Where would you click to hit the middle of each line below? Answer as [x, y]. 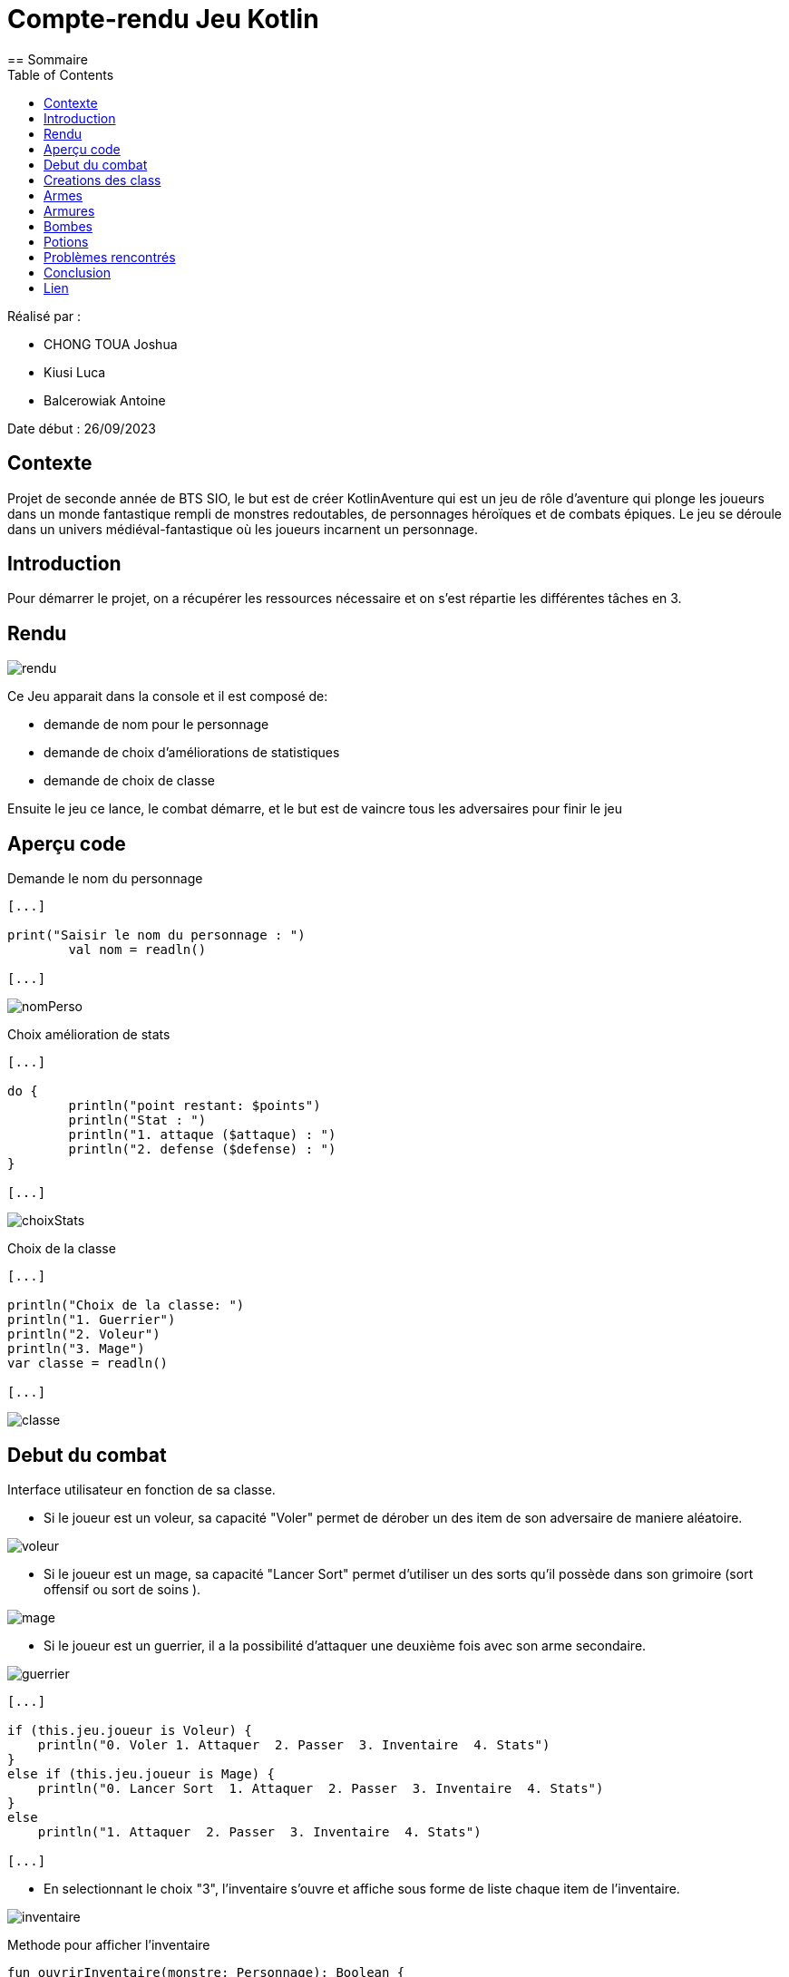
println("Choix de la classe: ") [126, 1305]
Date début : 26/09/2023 [82, 428]
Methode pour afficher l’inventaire [109, 1944]
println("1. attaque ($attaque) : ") [202, 1135]
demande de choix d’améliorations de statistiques [192, 753]
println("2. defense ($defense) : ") [202, 1149]
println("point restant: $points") [195, 1106]
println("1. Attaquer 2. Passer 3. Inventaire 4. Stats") [259, 1831]
